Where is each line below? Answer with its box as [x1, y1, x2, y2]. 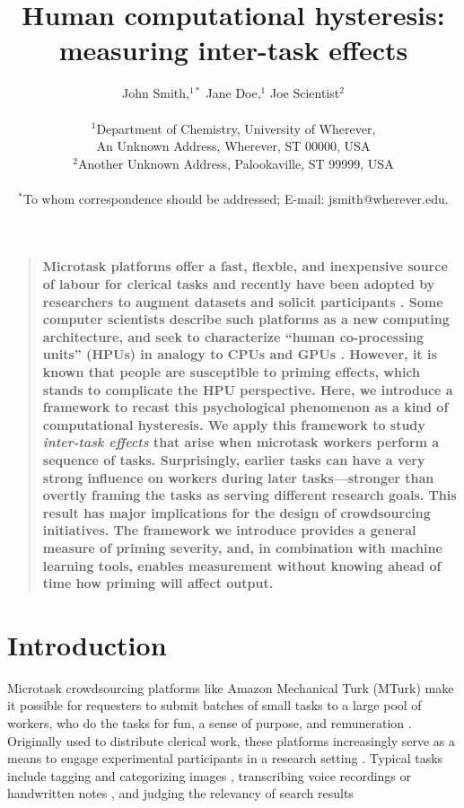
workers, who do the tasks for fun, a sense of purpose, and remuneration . [7, 714, 412, 733]
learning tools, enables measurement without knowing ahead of [42, 556, 442, 575]
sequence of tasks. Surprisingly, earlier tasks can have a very [42, 451, 425, 469]
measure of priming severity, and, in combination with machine [42, 538, 442, 557]
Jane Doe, [206, 83, 261, 102]
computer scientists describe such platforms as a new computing [42, 310, 450, 329]
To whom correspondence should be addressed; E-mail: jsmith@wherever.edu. [23, 189, 449, 207]
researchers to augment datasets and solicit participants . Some [42, 292, 443, 311]
